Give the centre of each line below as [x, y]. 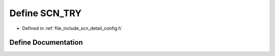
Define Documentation [46, 43]
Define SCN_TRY [45, 13]
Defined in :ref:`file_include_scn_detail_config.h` [72, 28]
